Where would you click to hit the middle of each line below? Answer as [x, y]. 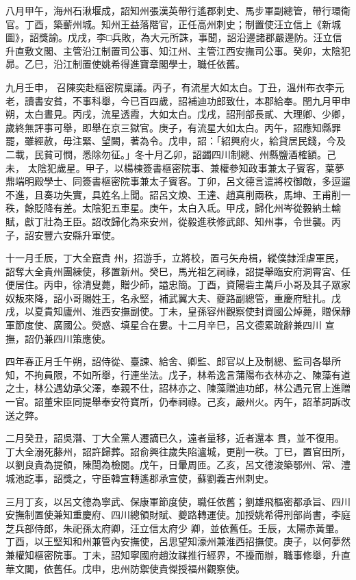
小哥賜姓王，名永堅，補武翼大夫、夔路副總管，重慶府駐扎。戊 [202, 298]
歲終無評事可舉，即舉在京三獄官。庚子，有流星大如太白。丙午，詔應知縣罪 [173, 127]
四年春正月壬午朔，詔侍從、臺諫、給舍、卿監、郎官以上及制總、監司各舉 [168, 361]
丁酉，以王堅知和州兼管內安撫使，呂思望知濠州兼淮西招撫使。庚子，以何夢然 [178, 541]
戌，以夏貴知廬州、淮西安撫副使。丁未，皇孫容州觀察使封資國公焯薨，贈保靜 [178, 311]
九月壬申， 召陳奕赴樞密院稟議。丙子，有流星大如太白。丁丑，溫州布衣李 [170, 87]
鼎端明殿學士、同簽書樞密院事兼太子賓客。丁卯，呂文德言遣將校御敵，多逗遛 [178, 181]
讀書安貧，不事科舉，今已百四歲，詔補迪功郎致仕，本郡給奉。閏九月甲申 [187, 100]
